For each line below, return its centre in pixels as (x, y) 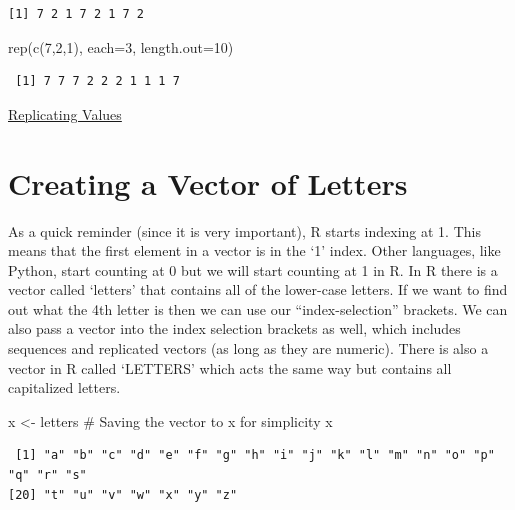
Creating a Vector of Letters (208, 182)
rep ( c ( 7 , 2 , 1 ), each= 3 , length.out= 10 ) (121, 46)
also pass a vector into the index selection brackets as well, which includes (234, 328)
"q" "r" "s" (47, 475)
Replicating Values (65, 113)
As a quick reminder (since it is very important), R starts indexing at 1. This (244, 230)
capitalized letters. (64, 387)
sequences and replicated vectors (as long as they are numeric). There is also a (248, 348)
